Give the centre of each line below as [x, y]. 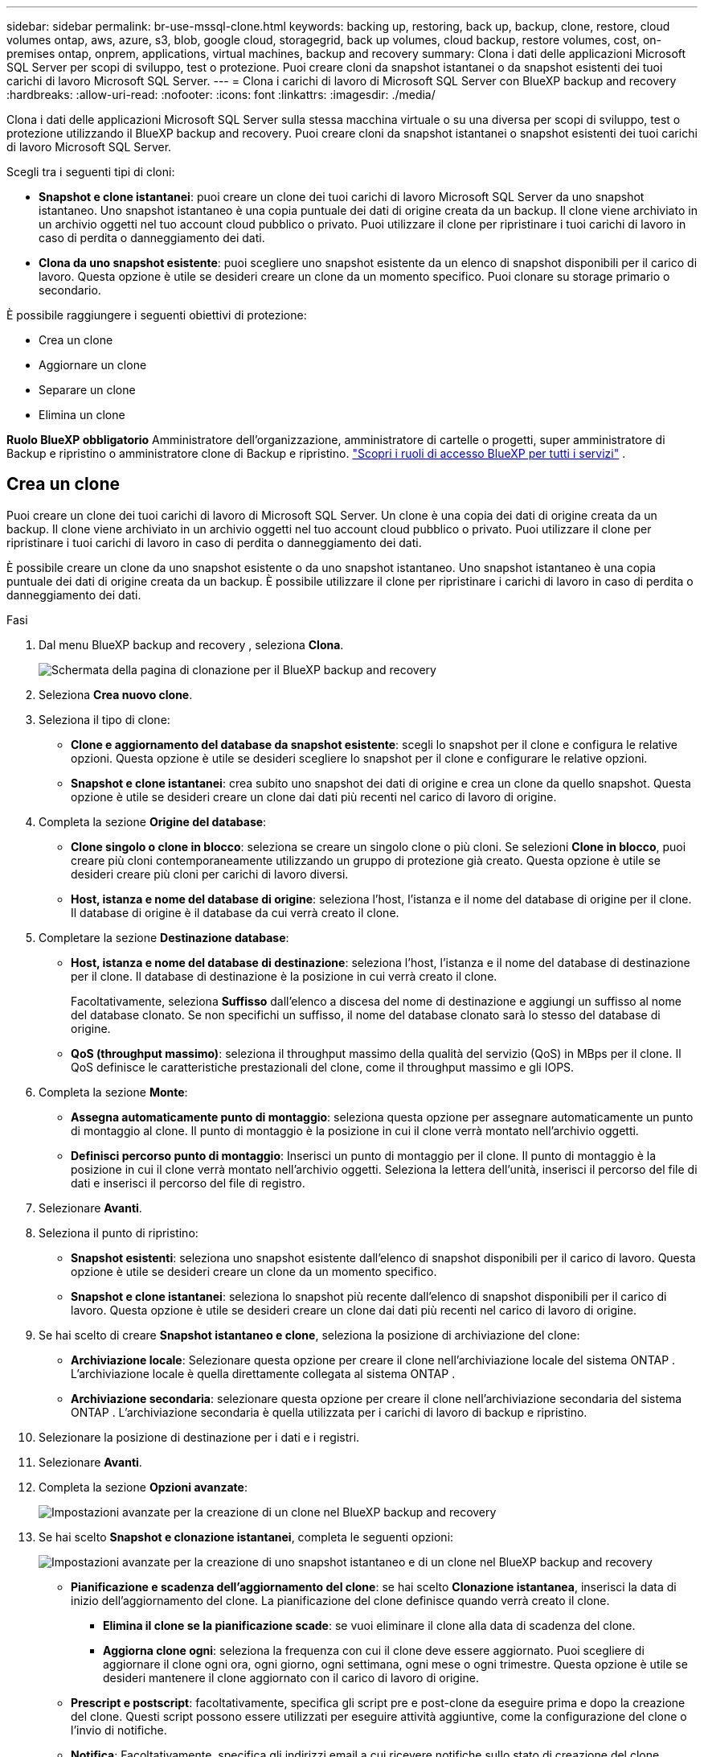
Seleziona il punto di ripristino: [119, 1232]
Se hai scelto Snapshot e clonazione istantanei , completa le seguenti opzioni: [246, 1537]
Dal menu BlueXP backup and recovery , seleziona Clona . [191, 644]
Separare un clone [87, 390]
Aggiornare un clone [93, 365]
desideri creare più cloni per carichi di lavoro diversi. [210, 874]
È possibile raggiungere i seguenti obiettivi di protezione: [157, 315]
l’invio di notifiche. [119, 1730]
